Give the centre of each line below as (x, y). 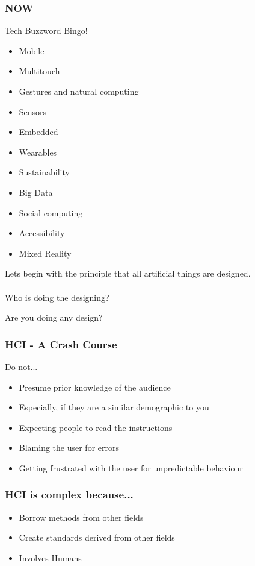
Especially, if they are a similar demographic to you (114, 407)
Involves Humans (50, 557)
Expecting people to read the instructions (96, 427)
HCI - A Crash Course (61, 344)
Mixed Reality (45, 253)
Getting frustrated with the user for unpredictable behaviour (131, 467)
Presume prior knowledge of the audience (95, 387)
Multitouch (39, 71)
